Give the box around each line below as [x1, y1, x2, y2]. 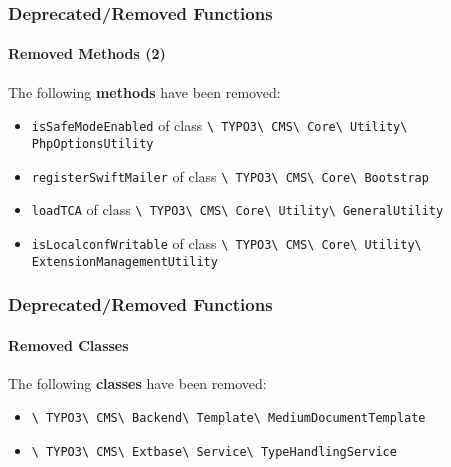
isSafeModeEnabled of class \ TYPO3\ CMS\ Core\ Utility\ [31, 115, 408, 136]
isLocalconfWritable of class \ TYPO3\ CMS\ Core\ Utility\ [31, 232, 422, 253]
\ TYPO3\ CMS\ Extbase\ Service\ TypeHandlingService [31, 445, 397, 460]
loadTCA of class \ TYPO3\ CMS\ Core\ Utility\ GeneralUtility [31, 199, 444, 220]
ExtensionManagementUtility [31, 254, 218, 269]
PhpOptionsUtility [31, 136, 154, 151]
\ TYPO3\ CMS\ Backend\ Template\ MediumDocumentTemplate [31, 411, 426, 426]
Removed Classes [8, 334, 129, 355]
